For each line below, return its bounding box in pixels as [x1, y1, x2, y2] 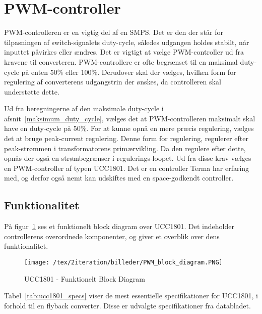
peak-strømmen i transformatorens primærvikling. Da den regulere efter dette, [4, 143, 246, 153]
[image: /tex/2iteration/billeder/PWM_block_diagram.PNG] [24, 259, 223, 266]
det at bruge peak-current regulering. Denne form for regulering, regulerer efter [4, 133, 248, 144]
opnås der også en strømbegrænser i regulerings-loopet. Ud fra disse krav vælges [4, 153, 251, 163]
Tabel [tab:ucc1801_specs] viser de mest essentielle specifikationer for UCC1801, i [4, 290, 258, 301]
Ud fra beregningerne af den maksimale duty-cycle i [4, 103, 164, 114]
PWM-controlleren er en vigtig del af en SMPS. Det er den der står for [4, 27, 223, 37]
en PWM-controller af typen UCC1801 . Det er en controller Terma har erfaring [4, 162, 249, 173]
